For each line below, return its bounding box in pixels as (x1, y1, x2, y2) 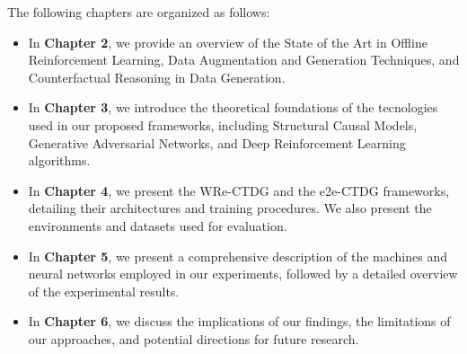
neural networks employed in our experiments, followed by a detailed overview (28, 264, 458, 283)
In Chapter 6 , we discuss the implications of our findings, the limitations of (28, 312, 451, 331)
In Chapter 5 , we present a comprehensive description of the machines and (28, 246, 447, 265)
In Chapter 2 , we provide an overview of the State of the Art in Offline (28, 32, 427, 51)
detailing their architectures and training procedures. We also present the (28, 199, 432, 217)
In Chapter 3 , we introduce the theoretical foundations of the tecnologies (28, 98, 438, 117)
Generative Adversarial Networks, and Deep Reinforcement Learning (28, 133, 406, 152)
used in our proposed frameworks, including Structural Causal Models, (28, 115, 418, 134)
